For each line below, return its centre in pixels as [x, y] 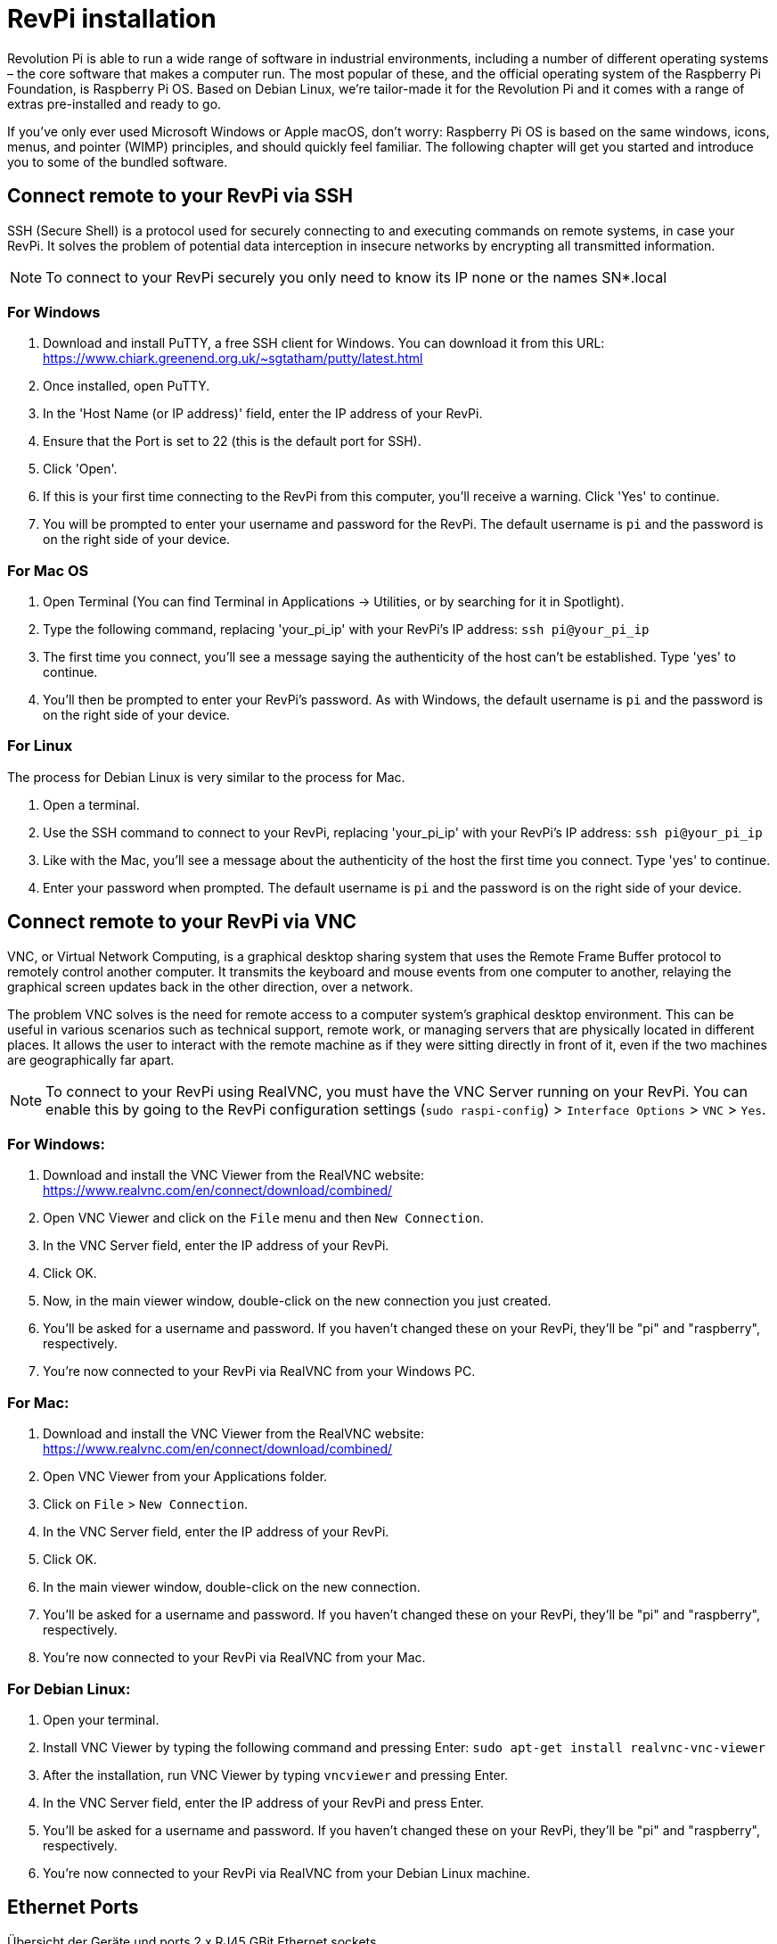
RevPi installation [112, 19]
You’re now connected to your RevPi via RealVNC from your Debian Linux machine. [287, 1873]
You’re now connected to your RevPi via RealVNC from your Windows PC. [259, 1372]
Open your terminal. [101, 1719]
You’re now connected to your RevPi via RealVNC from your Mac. [234, 1658]
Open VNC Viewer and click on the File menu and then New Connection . [263, 1218]
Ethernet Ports [73, 1907]
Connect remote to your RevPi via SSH [180, 196]
